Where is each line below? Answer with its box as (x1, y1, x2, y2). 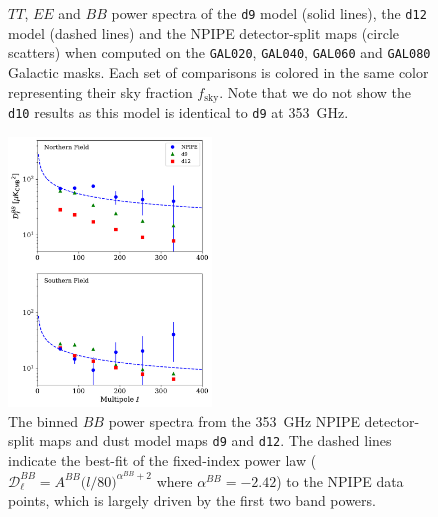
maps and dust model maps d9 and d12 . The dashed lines (39, 430, 392, 451)
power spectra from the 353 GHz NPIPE (108, 410, 360, 431)
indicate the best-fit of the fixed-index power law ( (8, 450, 317, 471)
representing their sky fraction (8, 81, 193, 102)
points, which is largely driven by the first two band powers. (8, 490, 376, 511)
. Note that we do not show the (219, 81, 412, 102)
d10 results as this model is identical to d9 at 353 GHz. (8, 101, 349, 122)
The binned (8, 410, 79, 431)
